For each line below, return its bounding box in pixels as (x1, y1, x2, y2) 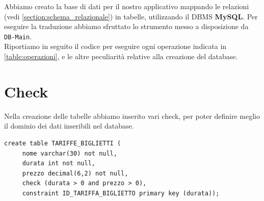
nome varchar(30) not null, (22, 149, 117, 157)
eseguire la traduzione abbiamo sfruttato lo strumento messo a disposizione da (4, 21, 249, 32)
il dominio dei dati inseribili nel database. (4, 120, 134, 131)
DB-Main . (4, 31, 32, 41)
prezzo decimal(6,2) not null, (22, 169, 128, 177)
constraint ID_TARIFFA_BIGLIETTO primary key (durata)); (22, 189, 220, 197)
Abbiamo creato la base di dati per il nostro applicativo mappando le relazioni (4, 1, 249, 11)
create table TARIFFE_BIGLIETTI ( (4, 139, 121, 147)
